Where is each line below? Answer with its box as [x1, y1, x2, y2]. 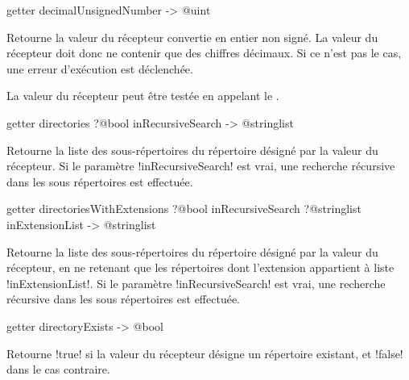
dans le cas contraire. [6, 361, 110, 378]
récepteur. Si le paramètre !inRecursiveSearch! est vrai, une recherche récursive [6, 157, 395, 174]
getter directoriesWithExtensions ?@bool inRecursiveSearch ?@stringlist [6, 200, 361, 217]
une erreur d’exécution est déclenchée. [6, 60, 193, 77]
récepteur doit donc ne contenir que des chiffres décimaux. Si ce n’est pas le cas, [6, 44, 402, 61]
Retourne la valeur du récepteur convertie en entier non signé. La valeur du [6, 28, 378, 45]
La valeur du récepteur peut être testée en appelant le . [6, 87, 279, 104]
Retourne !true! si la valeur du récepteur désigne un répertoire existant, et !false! [6, 345, 403, 361]
